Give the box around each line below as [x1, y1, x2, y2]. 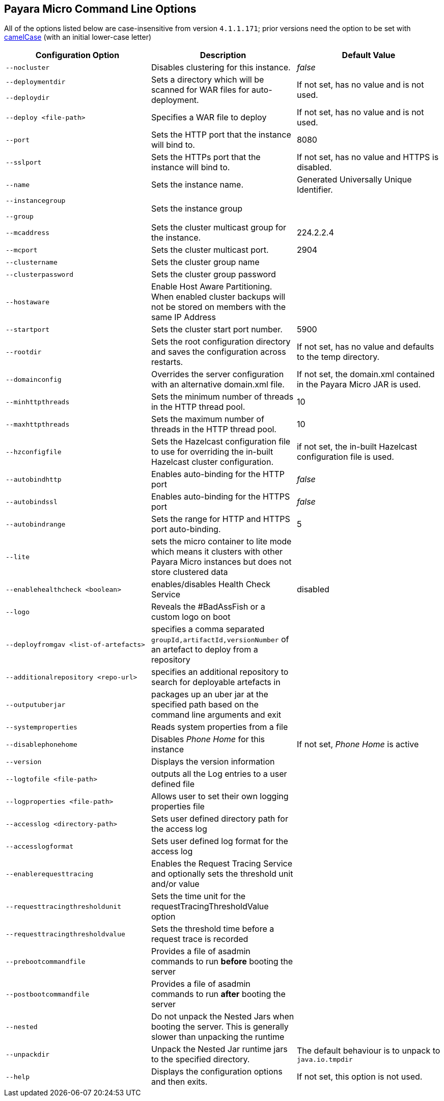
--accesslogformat [6, 842, 74, 850]
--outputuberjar [6, 700, 66, 709]
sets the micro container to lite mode [151, 536, 292, 547]
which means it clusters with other [151, 546, 283, 557]
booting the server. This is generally [151, 1021, 289, 1032]
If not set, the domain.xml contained [296, 369, 435, 380]
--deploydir [6, 94, 50, 102]
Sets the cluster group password [151, 269, 276, 280]
